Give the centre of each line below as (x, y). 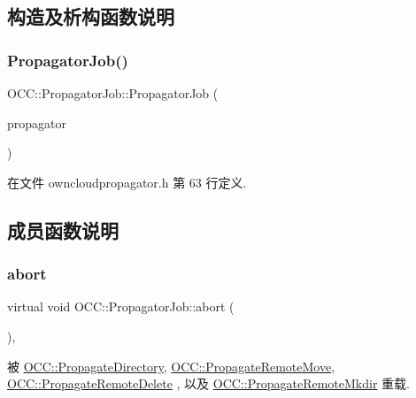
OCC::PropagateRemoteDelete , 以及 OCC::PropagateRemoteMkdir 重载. (208, 383)
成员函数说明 (63, 230)
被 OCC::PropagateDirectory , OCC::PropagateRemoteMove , (171, 366)
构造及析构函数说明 (91, 16)
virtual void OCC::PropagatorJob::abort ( (121, 306)
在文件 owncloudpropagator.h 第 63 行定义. (127, 182)
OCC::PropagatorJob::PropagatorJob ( (113, 93)
